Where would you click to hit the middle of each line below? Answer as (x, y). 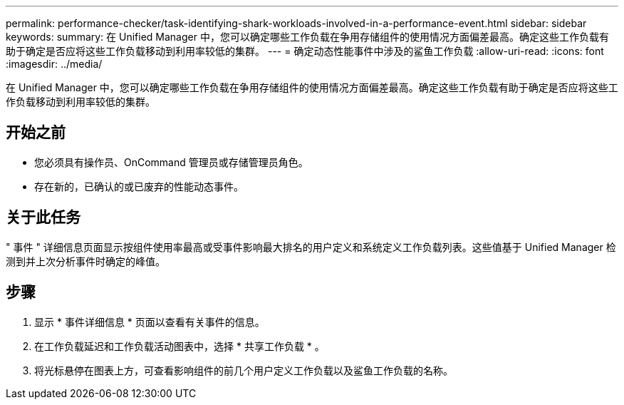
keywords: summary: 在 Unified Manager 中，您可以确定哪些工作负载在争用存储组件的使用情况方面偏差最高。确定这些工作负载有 (307, 37)
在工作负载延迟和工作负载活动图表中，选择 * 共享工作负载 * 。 (180, 346)
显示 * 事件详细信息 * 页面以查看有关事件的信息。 (150, 322)
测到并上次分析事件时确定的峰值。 (85, 261)
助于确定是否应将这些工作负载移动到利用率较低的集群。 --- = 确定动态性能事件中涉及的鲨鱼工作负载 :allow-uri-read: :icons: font (305, 51)
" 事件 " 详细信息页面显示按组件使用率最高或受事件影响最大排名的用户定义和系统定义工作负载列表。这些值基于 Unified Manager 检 (311, 247)
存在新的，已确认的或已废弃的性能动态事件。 (139, 186)
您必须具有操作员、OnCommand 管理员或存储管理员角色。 (171, 162)
